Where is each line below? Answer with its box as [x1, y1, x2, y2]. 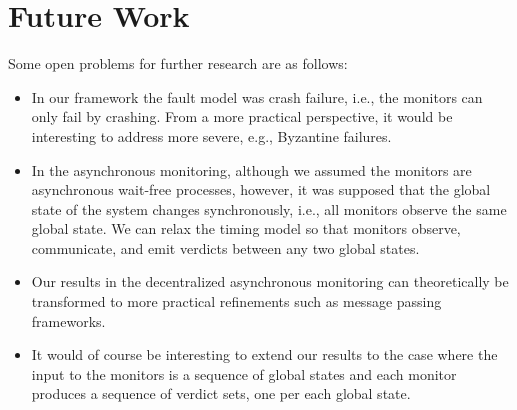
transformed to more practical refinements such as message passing [31, 291, 442, 312]
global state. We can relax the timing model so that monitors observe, [31, 218, 461, 239]
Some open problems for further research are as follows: [8, 53, 348, 74]
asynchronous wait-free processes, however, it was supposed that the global [31, 179, 491, 200]
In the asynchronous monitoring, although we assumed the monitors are [31, 159, 472, 180]
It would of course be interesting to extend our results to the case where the [31, 344, 498, 365]
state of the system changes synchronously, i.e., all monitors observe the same [31, 198, 507, 219]
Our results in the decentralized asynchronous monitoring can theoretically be [31, 271, 509, 292]
